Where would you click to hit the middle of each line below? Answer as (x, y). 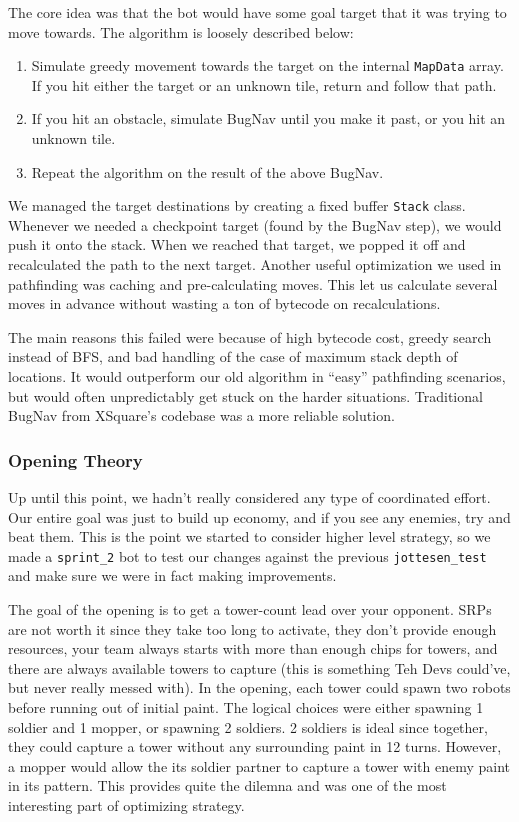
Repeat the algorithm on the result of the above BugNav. (207, 171)
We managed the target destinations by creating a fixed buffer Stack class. (237, 205)
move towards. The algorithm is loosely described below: (181, 31)
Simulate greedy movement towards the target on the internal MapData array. (267, 65)
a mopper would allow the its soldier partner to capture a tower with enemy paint (259, 765)
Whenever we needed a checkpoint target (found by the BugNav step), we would (255, 224)
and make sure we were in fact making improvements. (172, 575)
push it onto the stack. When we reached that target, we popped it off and (237, 244)
